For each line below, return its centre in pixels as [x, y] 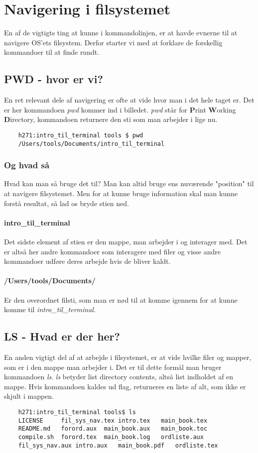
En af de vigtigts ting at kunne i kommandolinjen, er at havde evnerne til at [121, 33]
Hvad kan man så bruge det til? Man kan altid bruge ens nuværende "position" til [129, 183]
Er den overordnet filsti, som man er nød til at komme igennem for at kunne [121, 299]
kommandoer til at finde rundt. [52, 52]
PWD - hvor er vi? [54, 79]
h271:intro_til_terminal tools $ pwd [81, 135]
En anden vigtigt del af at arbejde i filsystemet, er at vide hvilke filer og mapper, [128, 357]
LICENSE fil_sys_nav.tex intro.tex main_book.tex [113, 420]
